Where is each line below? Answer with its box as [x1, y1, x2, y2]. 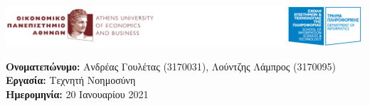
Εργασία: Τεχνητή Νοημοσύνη [6, 73, 136, 88]
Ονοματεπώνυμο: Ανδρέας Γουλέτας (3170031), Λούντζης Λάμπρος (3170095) [6, 58, 336, 73]
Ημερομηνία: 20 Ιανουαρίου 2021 [6, 86, 149, 101]
